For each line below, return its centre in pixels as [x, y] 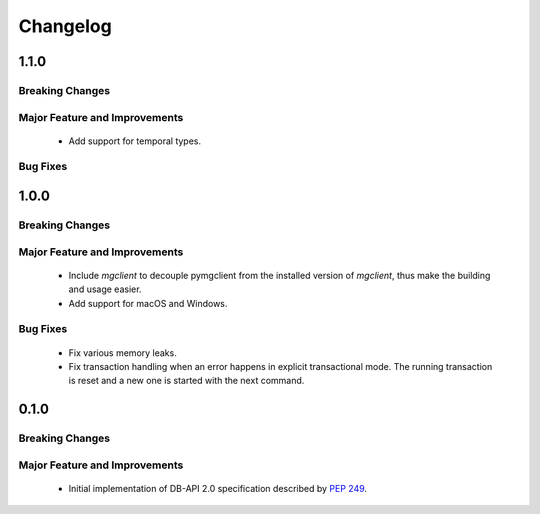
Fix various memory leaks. [122, 352]
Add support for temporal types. [135, 141]
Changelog [65, 26]
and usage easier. [105, 289]
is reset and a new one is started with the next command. [186, 381]
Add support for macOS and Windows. [148, 303]
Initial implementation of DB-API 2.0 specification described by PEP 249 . [218, 488]
